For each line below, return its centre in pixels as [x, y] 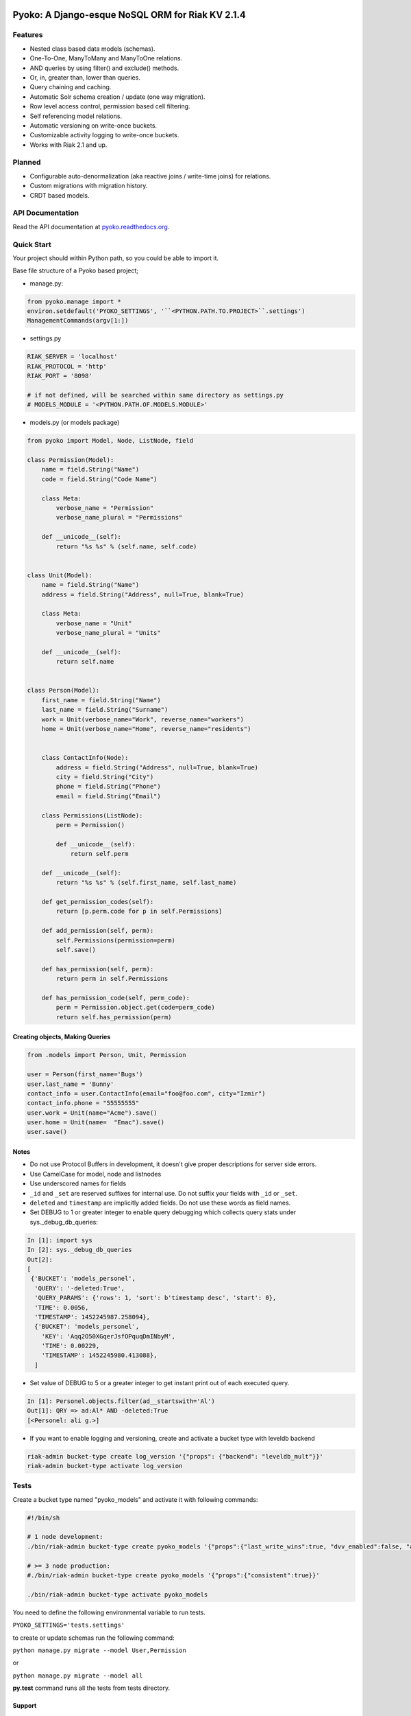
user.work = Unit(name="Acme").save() [92, 1113]
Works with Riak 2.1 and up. [68, 145]
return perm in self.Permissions [112, 979]
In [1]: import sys [60, 1240]
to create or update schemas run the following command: [94, 1638]
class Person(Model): [63, 691]
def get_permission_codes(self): [98, 902]
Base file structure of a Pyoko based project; [76, 270]
